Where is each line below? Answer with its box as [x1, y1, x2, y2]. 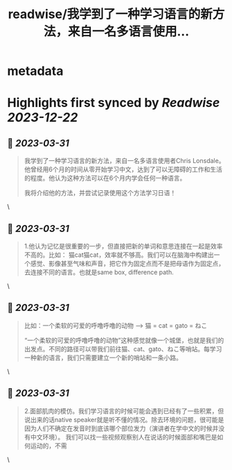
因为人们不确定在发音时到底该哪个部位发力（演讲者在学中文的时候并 [24, 424, 219, 433]
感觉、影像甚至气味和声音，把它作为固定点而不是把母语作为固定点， [30, 260, 225, 267]
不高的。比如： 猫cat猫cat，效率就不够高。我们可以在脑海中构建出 [24, 251, 214, 259]
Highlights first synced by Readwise [7, 95, 220, 111]
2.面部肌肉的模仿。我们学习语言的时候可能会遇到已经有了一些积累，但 [24, 407, 224, 415]
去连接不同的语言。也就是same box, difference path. [24, 268, 175, 276]
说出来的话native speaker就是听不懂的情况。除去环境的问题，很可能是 [24, 415, 224, 423]
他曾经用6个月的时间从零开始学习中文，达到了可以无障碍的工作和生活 [24, 165, 223, 174]
